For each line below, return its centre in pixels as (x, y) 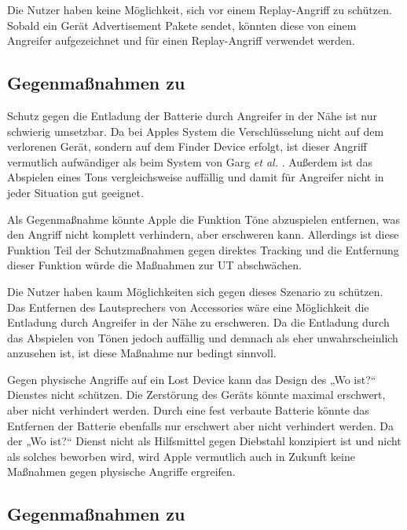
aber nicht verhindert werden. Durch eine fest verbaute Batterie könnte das (188, 410)
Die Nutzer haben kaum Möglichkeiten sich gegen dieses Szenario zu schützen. (195, 291)
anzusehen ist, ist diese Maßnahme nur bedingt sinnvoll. (142, 353)
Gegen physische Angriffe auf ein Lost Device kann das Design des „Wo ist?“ (192, 379)
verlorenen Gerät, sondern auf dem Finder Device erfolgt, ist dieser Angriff (187, 146)
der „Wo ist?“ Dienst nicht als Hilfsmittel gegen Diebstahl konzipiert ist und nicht (204, 441)
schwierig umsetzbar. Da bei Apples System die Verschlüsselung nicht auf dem (196, 131)
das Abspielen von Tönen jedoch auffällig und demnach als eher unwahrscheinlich (203, 337)
